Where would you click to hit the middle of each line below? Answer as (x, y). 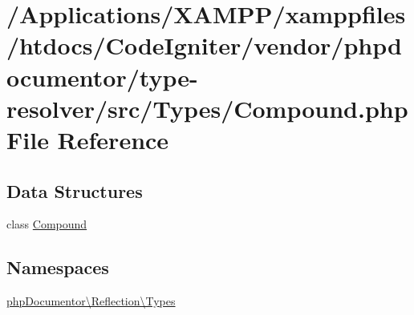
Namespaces (58, 267)
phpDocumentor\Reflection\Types (91, 301)
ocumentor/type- (102, 77)
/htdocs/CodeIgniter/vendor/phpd (204, 45)
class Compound (47, 224)
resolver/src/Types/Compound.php (207, 108)
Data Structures (75, 190)
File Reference (88, 139)
